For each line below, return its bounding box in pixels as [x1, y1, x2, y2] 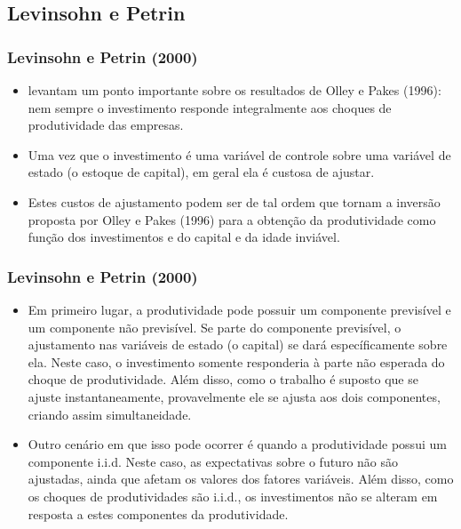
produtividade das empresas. [28, 116, 184, 134]
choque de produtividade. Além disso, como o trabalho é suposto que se [28, 370, 418, 389]
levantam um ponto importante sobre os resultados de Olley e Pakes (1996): [28, 81, 441, 99]
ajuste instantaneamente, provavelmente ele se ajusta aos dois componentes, [28, 387, 441, 405]
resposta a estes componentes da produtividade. [28, 504, 289, 523]
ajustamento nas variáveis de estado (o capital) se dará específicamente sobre [28, 335, 448, 354]
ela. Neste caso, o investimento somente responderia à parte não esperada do [28, 352, 445, 371]
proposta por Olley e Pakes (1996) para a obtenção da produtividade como [28, 210, 436, 228]
